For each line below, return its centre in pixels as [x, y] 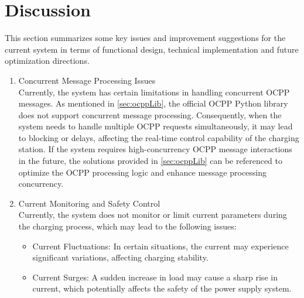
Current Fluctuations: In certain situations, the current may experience [160, 246]
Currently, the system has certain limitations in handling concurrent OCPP [154, 92]
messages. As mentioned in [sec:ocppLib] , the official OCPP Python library [153, 103]
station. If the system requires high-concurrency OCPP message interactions [155, 149]
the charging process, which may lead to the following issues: [127, 226]
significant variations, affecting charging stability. [120, 257]
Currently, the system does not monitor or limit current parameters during [153, 215]
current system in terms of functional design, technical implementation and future [152, 49]
